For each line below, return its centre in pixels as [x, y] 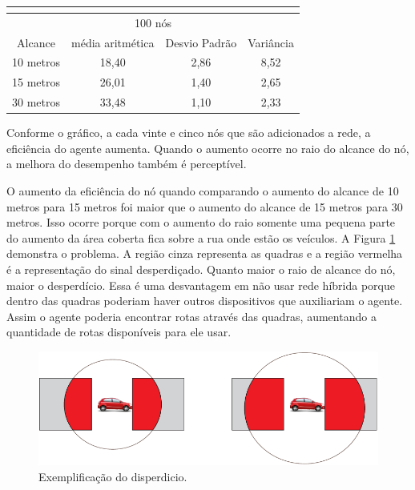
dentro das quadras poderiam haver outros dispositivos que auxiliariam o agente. [205, 301]
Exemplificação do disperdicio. [113, 476]
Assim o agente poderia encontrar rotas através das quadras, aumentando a [191, 316]
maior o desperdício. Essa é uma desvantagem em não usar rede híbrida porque [201, 285]
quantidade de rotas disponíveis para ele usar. [119, 332]
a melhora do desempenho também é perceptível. [127, 164]
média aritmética [113, 42]
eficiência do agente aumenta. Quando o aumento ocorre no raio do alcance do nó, [208, 148]
